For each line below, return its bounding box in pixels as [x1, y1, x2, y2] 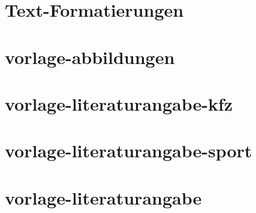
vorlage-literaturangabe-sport [5, 138, 252, 163]
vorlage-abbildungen [5, 44, 175, 69]
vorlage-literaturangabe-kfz [5, 91, 233, 115]
